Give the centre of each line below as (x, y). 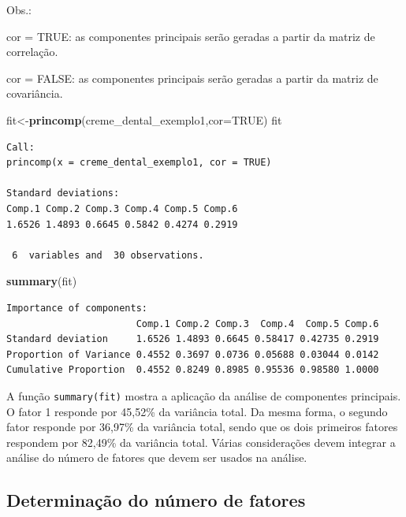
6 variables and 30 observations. (108, 255)
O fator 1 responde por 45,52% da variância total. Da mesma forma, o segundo (197, 411)
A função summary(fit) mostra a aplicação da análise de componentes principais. (204, 395)
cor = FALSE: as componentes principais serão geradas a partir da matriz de (192, 78)
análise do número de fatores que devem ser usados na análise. (157, 457)
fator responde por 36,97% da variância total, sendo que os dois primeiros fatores (202, 427)
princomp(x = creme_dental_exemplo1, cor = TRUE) (139, 163)
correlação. (32, 52)
